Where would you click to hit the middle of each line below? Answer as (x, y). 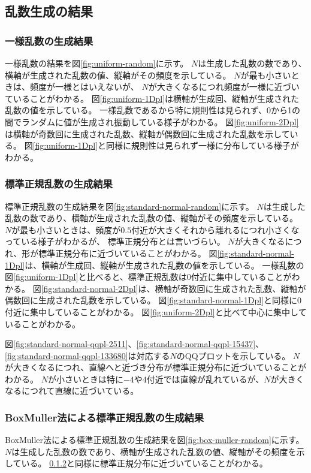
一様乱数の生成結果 (49, 40)
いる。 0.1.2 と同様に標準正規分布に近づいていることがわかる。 (144, 463)
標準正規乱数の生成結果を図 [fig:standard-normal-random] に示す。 (129, 206)
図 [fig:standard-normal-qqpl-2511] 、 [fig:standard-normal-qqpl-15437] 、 (135, 344)
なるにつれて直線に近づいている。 (72, 391)
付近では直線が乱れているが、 (205, 379)
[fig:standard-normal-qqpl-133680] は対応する (87, 355)
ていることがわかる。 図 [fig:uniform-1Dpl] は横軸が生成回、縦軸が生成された (152, 98)
